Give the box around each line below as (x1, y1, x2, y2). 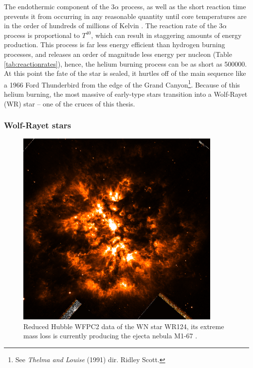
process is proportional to (4, 30, 80, 40)
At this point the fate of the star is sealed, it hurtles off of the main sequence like (4, 68, 246, 78)
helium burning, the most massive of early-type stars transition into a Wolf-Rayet (4, 89, 248, 99)
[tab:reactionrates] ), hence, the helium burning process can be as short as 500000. (4, 58, 247, 69)
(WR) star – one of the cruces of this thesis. (4, 98, 135, 108)
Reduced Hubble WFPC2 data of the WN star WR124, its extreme (23, 321, 224, 331)
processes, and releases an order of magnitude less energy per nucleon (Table (4, 49, 232, 59)
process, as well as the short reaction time (121, 1, 246, 11)
